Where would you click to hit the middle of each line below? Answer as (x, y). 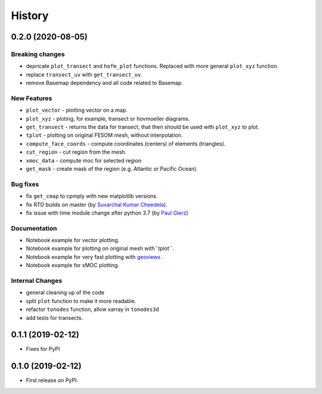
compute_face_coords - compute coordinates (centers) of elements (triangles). (126, 143)
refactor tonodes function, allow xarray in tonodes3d (92, 309)
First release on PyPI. (52, 380)
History (30, 16)
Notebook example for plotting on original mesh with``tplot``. (100, 249)
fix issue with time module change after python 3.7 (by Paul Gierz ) (107, 213)
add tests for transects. (55, 317)
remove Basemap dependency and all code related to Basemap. (104, 83)
